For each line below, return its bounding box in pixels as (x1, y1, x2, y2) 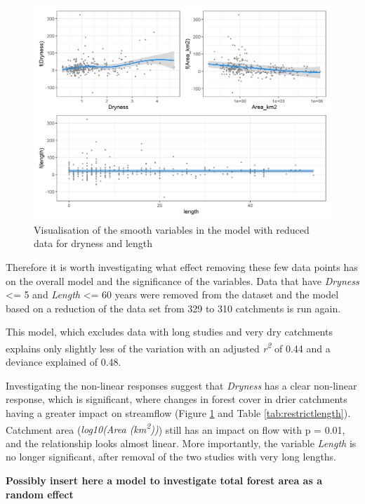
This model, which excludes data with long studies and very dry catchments (6, 324, 333, 339)
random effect (6, 486, 74, 501)
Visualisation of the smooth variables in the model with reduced (34, 222, 310, 237)
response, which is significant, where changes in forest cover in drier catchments (6, 392, 347, 406)
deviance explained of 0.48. (6, 354, 121, 369)
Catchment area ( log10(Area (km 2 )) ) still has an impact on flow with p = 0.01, (6, 420, 345, 437)
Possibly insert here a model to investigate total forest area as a (6, 472, 322, 487)
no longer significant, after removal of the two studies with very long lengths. (6, 449, 337, 464)
